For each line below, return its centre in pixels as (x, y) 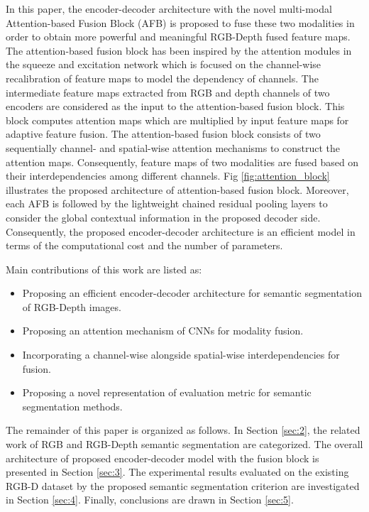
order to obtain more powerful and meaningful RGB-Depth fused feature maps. (178, 37)
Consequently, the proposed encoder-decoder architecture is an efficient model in (181, 231)
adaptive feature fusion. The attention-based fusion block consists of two (163, 134)
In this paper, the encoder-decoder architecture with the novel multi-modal (169, 9)
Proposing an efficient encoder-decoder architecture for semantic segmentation (192, 293)
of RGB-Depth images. (72, 306)
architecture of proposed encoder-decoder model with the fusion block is (163, 458)
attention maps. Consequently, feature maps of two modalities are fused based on (182, 162)
